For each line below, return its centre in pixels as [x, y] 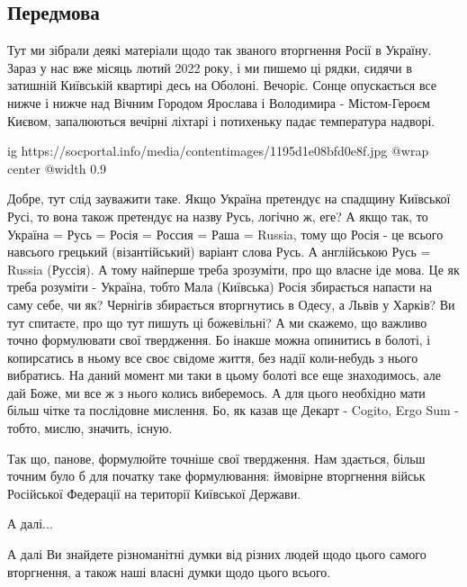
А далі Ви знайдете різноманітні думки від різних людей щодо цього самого [217, 554]
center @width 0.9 [57, 168]
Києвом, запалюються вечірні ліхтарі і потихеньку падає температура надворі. [221, 120]
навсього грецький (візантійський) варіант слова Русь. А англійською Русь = [219, 252]
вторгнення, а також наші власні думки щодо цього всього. [169, 571]
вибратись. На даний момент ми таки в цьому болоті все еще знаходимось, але [224, 375]
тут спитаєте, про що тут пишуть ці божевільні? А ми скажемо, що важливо [217, 322]
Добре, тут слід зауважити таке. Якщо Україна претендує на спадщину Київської [229, 199]
